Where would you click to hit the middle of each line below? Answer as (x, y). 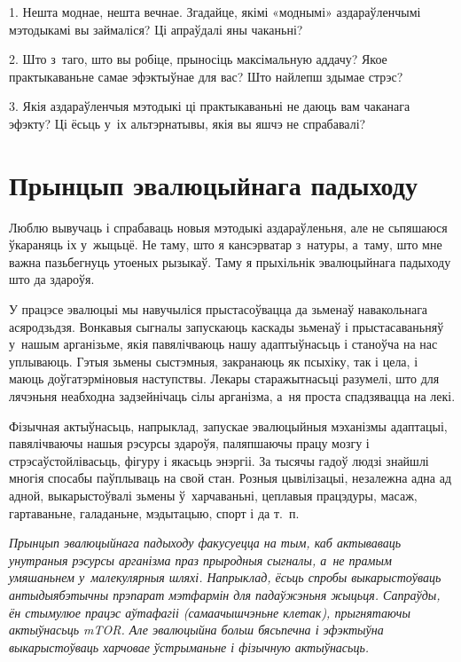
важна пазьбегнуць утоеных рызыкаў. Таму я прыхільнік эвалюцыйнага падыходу (230, 261)
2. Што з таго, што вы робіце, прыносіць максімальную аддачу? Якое (198, 59)
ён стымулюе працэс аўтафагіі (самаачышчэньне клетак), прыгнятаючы (210, 612)
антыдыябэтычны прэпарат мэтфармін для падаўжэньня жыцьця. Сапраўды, (225, 594)
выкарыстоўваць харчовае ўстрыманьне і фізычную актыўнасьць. (189, 646)
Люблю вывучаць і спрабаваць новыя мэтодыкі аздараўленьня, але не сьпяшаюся (228, 227)
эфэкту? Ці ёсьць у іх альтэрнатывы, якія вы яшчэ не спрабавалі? (188, 123)
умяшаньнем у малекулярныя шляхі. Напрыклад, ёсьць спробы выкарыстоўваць (225, 577)
